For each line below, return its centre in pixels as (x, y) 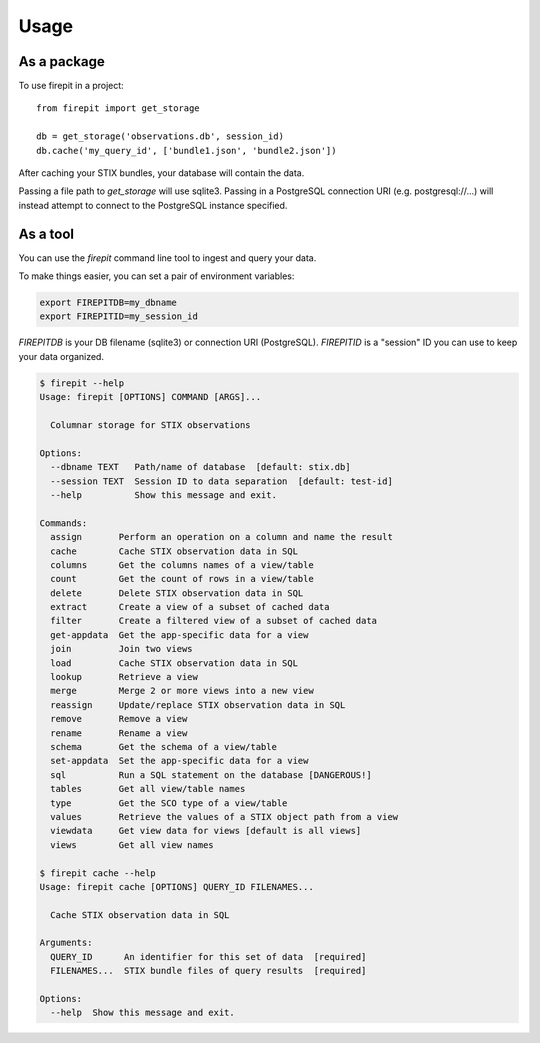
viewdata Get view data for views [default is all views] (206, 831)
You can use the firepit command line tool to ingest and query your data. (167, 257)
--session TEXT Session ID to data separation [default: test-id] (222, 481)
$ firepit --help (82, 383)
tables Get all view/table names (148, 789)
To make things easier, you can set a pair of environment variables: (156, 276)
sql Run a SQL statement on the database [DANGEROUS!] (211, 774)
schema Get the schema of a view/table (163, 746)
